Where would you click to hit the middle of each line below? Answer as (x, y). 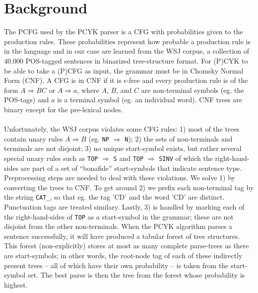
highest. (16, 284)
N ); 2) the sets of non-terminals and (179, 138)
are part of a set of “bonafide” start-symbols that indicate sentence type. (131, 168)
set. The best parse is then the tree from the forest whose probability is (136, 275)
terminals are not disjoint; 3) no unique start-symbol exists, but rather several (123, 148)
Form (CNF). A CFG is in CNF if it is (63, 80)
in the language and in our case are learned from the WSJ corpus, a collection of (127, 51)
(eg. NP (99, 138)
